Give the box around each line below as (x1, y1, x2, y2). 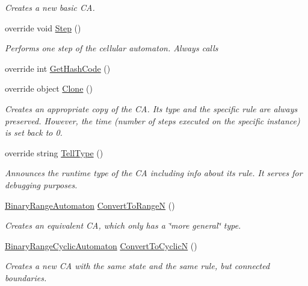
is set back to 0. (5, 126, 63, 139)
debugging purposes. (5, 178, 78, 191)
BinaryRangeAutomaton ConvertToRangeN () (5, 199, 175, 211)
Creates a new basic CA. (5, 1, 95, 13)
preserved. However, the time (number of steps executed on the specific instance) (5, 114, 300, 127)
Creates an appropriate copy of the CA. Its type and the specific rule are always (5, 102, 298, 115)
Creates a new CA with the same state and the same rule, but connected (5, 259, 270, 272)
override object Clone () (5, 82, 93, 95)
